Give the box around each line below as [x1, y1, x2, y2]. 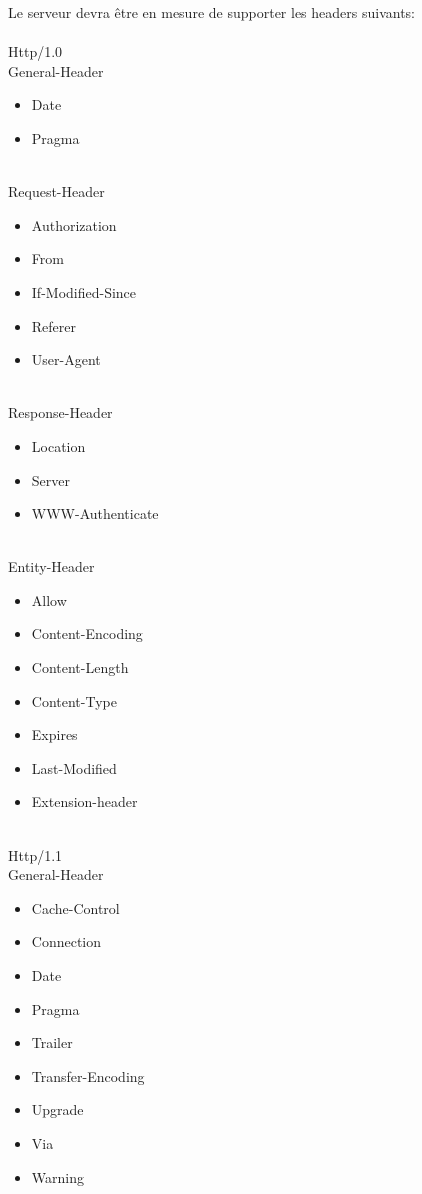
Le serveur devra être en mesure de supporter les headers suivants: [8, 2, 415, 22]
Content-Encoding [31, 623, 143, 644]
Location [31, 435, 86, 456]
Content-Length [31, 657, 129, 678]
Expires [31, 724, 78, 745]
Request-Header [8, 181, 105, 202]
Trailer [31, 1032, 73, 1053]
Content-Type [31, 690, 117, 711]
